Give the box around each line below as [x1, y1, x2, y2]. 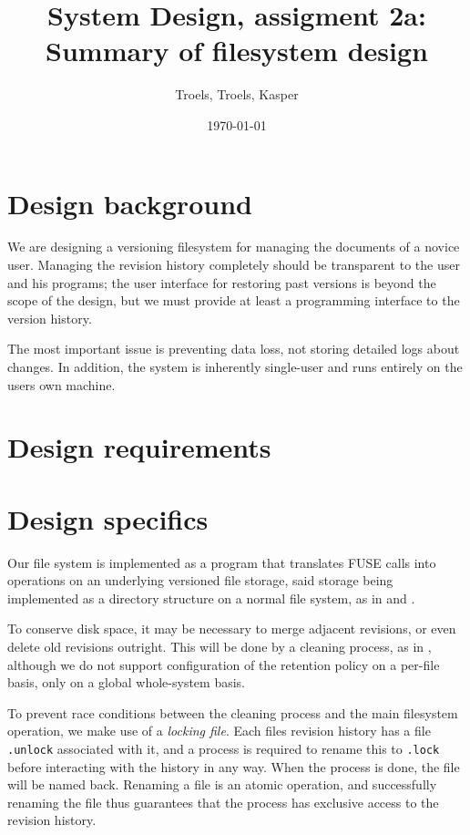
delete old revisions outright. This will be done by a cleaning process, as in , [7, 637, 432, 656]
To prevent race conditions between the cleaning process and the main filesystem [7, 703, 458, 722]
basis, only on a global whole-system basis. [7, 673, 246, 692]
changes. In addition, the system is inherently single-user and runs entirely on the [7, 357, 463, 376]
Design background [7, 184, 252, 222]
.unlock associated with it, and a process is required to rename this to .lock [7, 739, 440, 758]
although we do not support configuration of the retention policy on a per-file [7, 655, 440, 674]
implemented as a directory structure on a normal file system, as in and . [7, 588, 415, 607]
